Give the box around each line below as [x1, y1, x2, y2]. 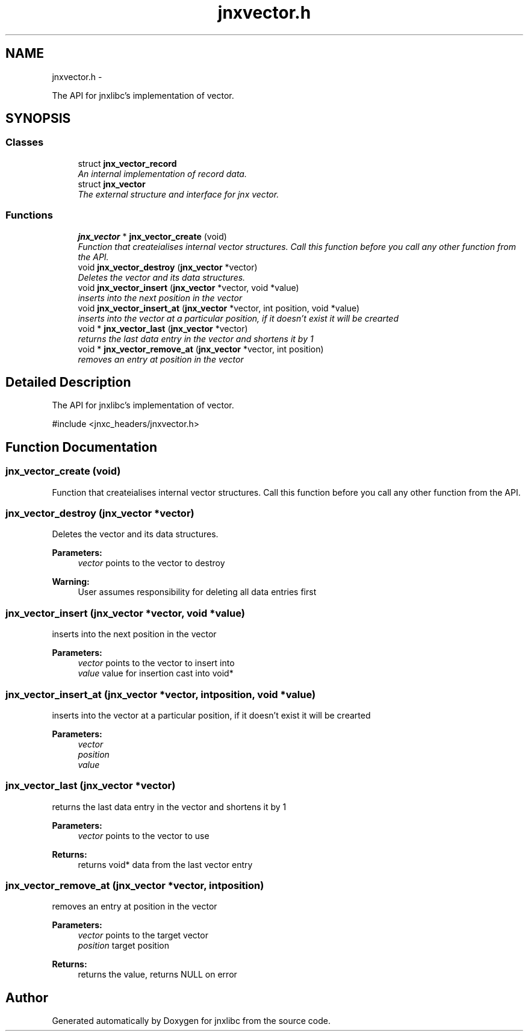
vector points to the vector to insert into [78, 658, 235, 669]
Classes [5, 136, 44, 149]
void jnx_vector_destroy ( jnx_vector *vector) [78, 261, 258, 272]
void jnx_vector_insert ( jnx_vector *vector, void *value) [78, 282, 299, 293]
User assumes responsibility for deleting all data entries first [78, 587, 317, 598]
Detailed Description [5, 374, 131, 390]
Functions [5, 209, 53, 222]
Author [5, 990, 48, 1005]
